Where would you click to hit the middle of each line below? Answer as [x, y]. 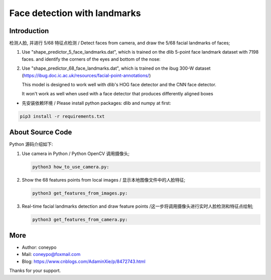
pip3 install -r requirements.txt [62, 116]
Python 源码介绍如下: [31, 144]
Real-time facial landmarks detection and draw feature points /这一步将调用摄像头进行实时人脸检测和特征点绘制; [138, 206]
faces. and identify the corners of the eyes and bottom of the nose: [91, 59]
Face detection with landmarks [75, 13]
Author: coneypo [39, 247]
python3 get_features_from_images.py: [80, 193]
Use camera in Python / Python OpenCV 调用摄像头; [76, 154]
